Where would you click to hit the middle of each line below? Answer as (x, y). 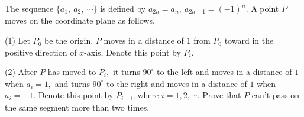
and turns (72, 83)
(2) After (21, 72)
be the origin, (69, 40)
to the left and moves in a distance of (224, 72)
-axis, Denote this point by (132, 52)
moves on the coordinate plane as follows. (80, 20)
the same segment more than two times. (77, 107)
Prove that (222, 95)
